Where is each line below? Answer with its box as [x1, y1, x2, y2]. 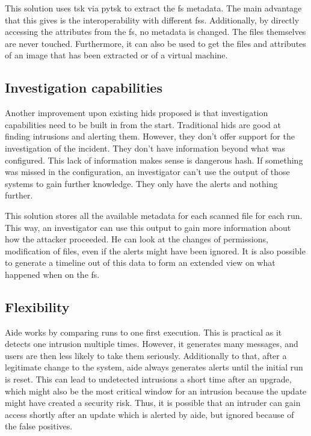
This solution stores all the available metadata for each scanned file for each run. [5, 209, 303, 221]
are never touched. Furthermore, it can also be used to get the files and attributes [5, 37, 306, 49]
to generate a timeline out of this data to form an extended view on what [5, 256, 276, 269]
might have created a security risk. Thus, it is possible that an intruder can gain [5, 396, 301, 409]
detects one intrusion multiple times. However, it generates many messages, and [5, 337, 298, 350]
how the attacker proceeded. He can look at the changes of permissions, [5, 233, 268, 245]
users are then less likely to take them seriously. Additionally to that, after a [5, 349, 287, 361]
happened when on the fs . [5, 268, 100, 280]
